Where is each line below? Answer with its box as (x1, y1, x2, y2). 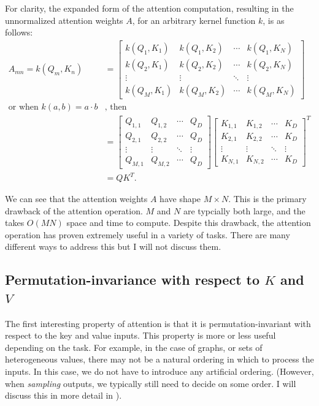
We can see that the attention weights (5, 192, 148, 205)
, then (104, 102, 127, 111)
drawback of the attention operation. (5, 204, 143, 217)
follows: (5, 26, 33, 39)
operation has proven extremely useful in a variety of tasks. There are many (5, 228, 290, 241)
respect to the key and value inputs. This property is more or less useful (5, 329, 276, 342)
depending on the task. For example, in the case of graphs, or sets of (5, 340, 263, 353)
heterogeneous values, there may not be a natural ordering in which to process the (5, 353, 314, 366)
